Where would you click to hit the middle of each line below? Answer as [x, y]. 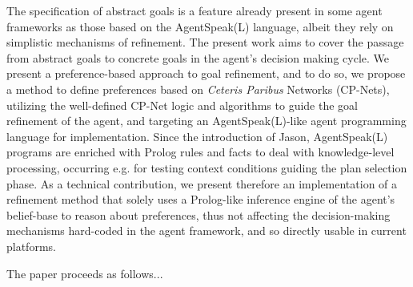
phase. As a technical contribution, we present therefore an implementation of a [202, 183]
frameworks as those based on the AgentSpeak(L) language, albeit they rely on [200, 26]
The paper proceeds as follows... [85, 273]
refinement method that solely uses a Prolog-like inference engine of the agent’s [201, 199]
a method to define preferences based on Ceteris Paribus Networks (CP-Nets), [198, 89]
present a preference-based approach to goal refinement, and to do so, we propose [206, 73]
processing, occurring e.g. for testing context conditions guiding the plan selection [207, 167]
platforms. [31, 246]
